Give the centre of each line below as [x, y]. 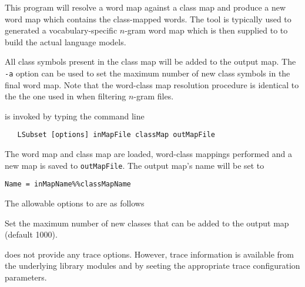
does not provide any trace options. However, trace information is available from [150, 254]
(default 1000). [31, 234]
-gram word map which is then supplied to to [206, 30]
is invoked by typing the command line [75, 116]
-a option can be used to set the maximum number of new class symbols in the [148, 73]
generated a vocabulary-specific [61, 30]
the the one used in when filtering [66, 96]
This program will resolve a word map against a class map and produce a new [145, 7]
